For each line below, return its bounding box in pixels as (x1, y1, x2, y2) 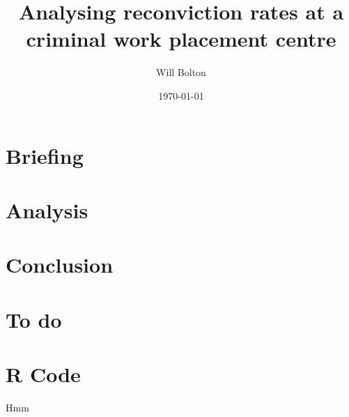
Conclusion (6, 250, 114, 279)
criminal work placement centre (26, 24, 336, 53)
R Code (6, 360, 81, 388)
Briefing (6, 141, 84, 169)
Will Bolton (156, 65, 206, 79)
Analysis (6, 195, 88, 224)
